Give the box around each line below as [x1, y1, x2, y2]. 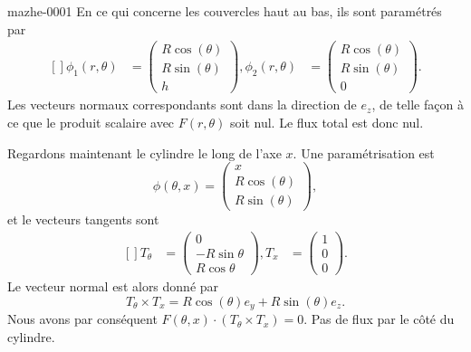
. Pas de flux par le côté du [303, 309, 455, 328]
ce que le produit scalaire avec [7, 112, 175, 131]
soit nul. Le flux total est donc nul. [230, 112, 424, 131]
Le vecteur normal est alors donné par [7, 277, 219, 296]
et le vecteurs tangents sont [7, 210, 159, 229]
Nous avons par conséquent [7, 309, 158, 328]
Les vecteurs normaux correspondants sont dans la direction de [7, 95, 357, 114]
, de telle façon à [371, 95, 464, 114]
